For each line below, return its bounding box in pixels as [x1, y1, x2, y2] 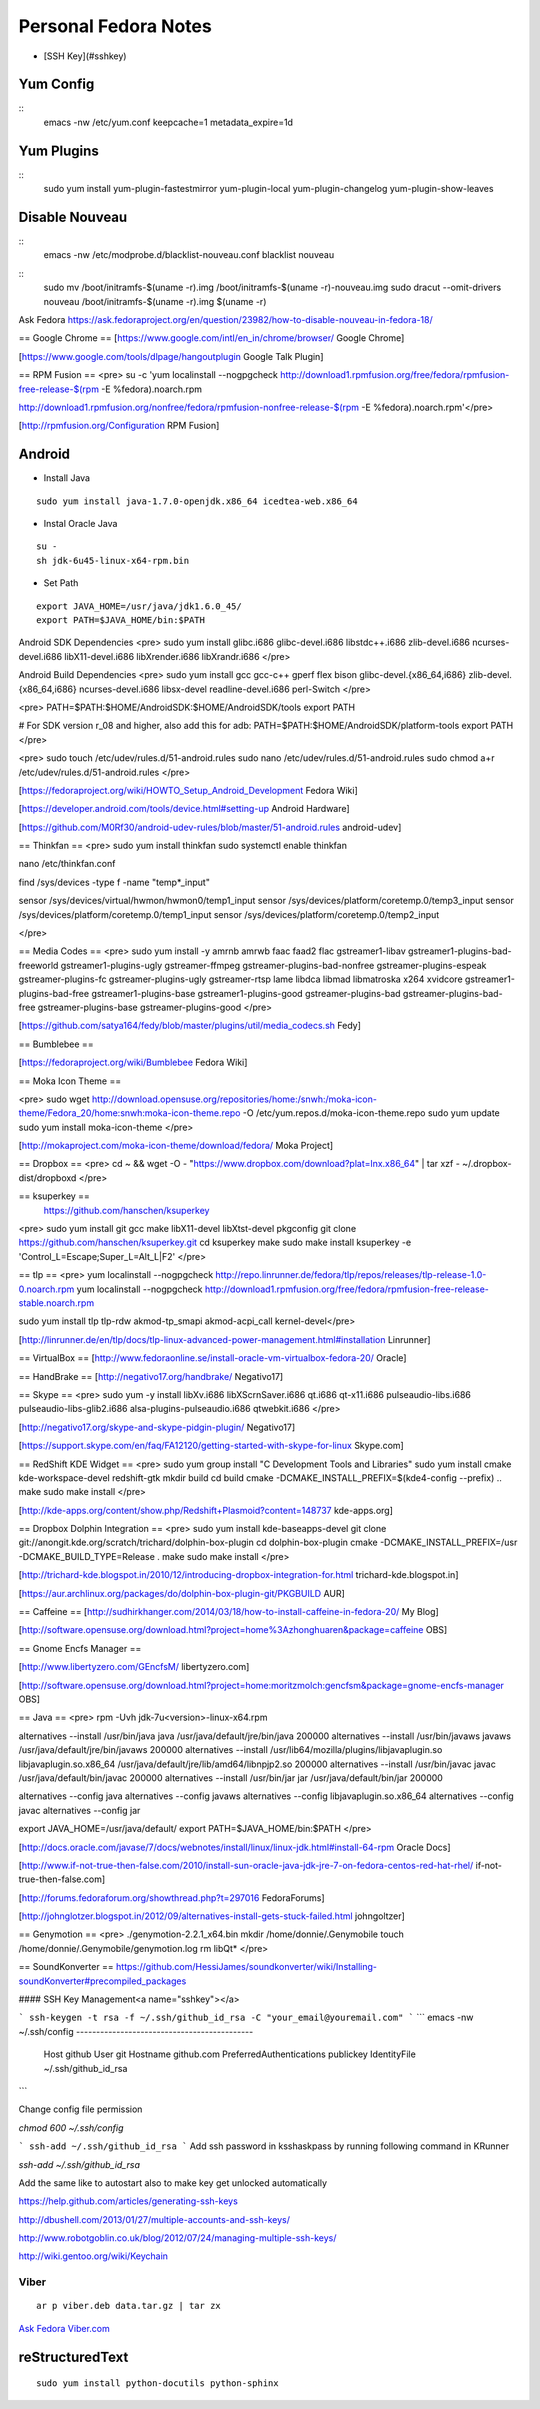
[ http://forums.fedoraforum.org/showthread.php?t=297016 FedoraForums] [18, 1891, 325, 1904]
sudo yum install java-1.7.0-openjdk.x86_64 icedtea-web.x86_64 [36, 495, 359, 507]
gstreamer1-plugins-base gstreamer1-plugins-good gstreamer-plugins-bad [91, 987, 401, 999]
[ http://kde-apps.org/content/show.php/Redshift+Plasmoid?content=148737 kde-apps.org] [18, 1504, 394, 1516]
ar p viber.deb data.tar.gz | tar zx [36, 2300, 222, 2312]
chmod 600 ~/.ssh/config [18, 2121, 124, 2134]
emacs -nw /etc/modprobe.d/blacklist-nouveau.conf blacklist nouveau [43, 249, 335, 261]
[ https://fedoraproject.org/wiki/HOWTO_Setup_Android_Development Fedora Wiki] [18, 784, 359, 796]
